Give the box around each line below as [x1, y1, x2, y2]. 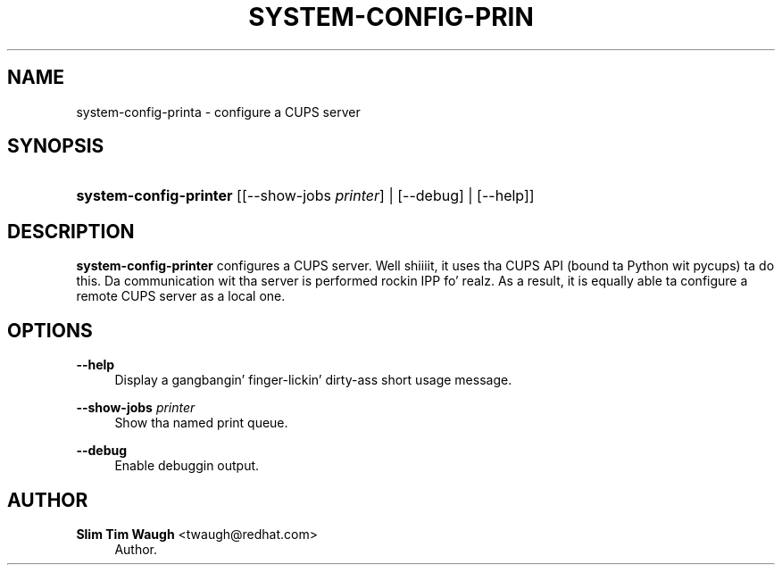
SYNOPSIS [7, 135, 104, 158]
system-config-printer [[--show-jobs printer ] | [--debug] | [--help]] [76, 187, 535, 205]
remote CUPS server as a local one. [76, 288, 286, 304]
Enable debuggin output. [114, 458, 260, 474]
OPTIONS [7, 319, 93, 342]
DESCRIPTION [7, 220, 135, 243]
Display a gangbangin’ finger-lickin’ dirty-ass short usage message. [114, 372, 512, 388]
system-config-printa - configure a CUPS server [76, 104, 361, 120]
